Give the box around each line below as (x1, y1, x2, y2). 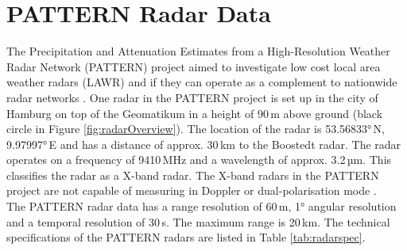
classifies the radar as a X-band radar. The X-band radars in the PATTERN (6, 166, 379, 183)
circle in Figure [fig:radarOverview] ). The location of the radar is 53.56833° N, (6, 120, 386, 137)
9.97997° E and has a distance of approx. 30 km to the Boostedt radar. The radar (6, 135, 401, 152)
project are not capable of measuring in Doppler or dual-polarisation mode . (6, 182, 377, 199)
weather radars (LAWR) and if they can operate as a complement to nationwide (6, 74, 397, 90)
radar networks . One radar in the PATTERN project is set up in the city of (6, 89, 378, 105)
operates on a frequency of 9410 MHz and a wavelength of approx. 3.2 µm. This (6, 151, 392, 168)
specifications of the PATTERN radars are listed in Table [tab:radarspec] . (6, 229, 366, 245)
